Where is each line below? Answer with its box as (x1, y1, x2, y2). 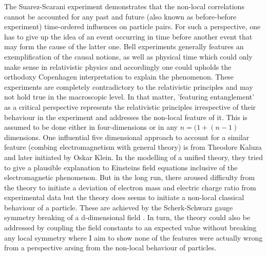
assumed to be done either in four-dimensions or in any (4, 122, 178, 132)
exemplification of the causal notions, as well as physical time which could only (4, 51, 253, 62)
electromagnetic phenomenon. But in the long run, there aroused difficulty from (4, 172, 255, 183)
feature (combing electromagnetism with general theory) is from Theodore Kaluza (4, 142, 262, 152)
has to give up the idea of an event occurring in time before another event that (4, 31, 253, 42)
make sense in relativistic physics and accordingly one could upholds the (4, 61, 232, 72)
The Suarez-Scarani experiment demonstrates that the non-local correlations (4, 1, 244, 11)
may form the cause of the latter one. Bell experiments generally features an (4, 41, 244, 52)
